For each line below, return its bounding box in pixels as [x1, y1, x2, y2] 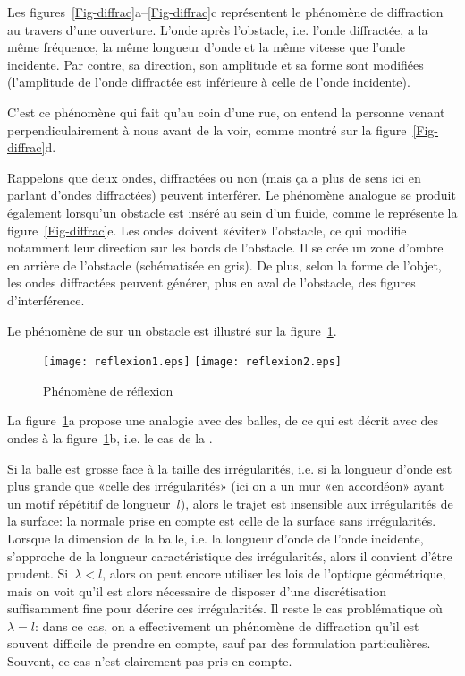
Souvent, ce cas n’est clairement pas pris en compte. [7, 652, 292, 671]
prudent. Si [7, 564, 69, 583]
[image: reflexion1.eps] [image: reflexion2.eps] [43, 355, 342, 369]
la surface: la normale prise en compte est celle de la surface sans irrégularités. [7, 511, 436, 530]
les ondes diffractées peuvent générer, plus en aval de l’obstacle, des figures [7, 273, 416, 292]
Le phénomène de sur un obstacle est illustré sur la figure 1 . [7, 321, 337, 339]
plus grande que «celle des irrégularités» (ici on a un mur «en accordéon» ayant [7, 476, 444, 495]
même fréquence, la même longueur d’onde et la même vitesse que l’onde [7, 38, 406, 56]
